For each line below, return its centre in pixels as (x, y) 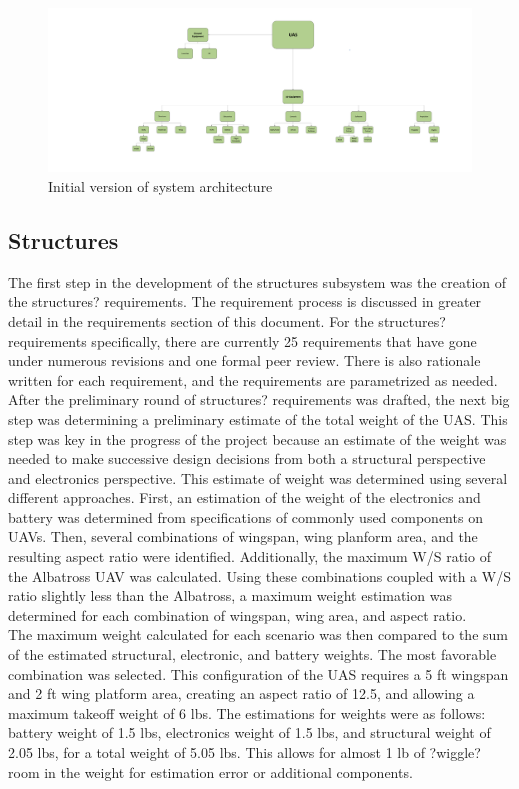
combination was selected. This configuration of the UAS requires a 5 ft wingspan (258, 673)
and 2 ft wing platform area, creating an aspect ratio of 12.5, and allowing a (241, 693)
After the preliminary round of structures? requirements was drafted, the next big (259, 399)
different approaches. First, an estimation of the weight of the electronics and (244, 497)
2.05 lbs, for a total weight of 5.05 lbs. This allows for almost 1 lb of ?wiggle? (244, 752)
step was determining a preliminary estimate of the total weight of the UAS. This (258, 418)
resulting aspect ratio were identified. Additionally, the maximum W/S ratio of (249, 556)
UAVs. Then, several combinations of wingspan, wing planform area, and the (243, 536)
